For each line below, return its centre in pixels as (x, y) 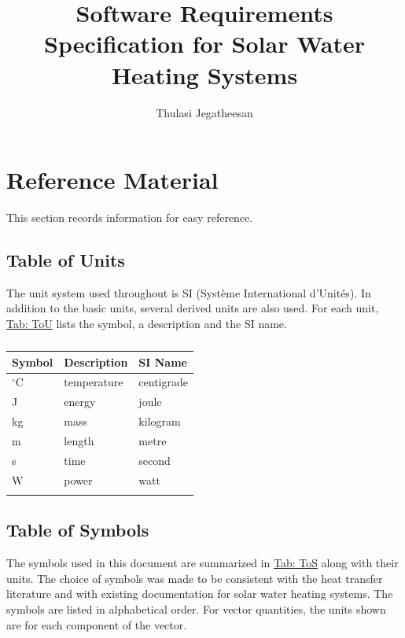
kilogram (160, 421)
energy (80, 402)
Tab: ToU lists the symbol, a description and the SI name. (147, 324)
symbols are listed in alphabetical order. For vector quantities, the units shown (196, 609)
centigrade (163, 382)
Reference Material (112, 180)
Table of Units (66, 260)
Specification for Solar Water (204, 44)
